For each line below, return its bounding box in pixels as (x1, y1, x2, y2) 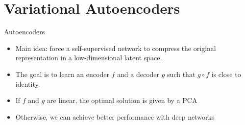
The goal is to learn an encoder (15, 69, 109, 79)
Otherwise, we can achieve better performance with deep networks (15, 111, 215, 122)
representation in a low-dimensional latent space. (15, 52, 162, 63)
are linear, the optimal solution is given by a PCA (47, 95, 197, 105)
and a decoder (117, 69, 160, 79)
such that (167, 69, 196, 79)
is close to (211, 69, 241, 79)
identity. (15, 78, 40, 89)
